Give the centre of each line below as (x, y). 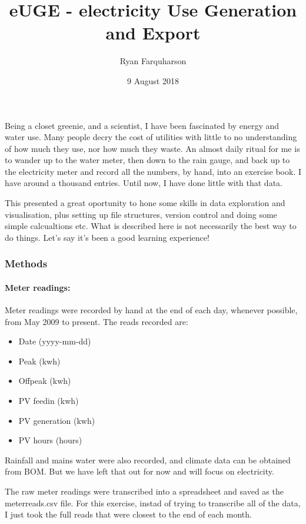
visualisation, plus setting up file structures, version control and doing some (141, 214)
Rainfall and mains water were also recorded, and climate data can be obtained (148, 460)
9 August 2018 (153, 80)
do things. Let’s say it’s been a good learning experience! (107, 237)
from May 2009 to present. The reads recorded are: (97, 321)
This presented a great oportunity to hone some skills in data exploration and (145, 203)
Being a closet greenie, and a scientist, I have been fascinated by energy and (142, 125)
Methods (26, 263)
